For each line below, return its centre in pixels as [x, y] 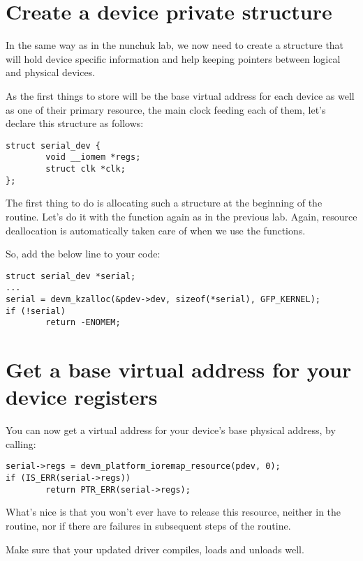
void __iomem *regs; [93, 157]
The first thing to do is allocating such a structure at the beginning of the [164, 203]
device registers [82, 397]
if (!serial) [36, 311]
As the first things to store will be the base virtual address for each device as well [180, 95]
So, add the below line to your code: [83, 254]
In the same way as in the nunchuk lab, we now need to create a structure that [175, 45]
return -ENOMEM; [83, 323]
